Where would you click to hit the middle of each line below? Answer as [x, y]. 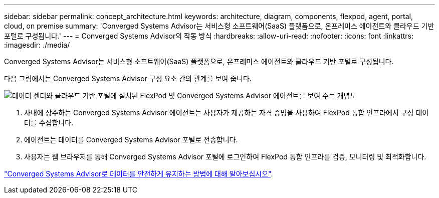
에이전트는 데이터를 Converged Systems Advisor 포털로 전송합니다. [131, 140]
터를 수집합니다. [49, 123]
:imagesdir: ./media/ [37, 45]
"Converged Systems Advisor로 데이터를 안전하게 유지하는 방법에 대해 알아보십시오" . [139, 174]
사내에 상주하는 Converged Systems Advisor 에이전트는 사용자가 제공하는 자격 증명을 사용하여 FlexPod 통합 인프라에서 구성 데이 [227, 113]
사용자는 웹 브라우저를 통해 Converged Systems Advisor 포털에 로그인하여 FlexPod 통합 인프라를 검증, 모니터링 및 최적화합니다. [225, 157]
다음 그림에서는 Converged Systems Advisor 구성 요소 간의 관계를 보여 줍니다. [128, 78]
